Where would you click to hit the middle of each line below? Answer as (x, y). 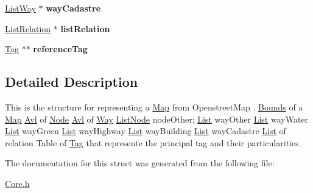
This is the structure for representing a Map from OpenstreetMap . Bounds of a (154, 107)
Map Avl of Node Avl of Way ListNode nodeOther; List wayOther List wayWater (157, 119)
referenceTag (60, 49)
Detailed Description (72, 82)
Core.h (17, 183)
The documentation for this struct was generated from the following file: (140, 163)
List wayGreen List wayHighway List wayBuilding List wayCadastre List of (146, 131)
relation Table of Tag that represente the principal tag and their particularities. (153, 142)
